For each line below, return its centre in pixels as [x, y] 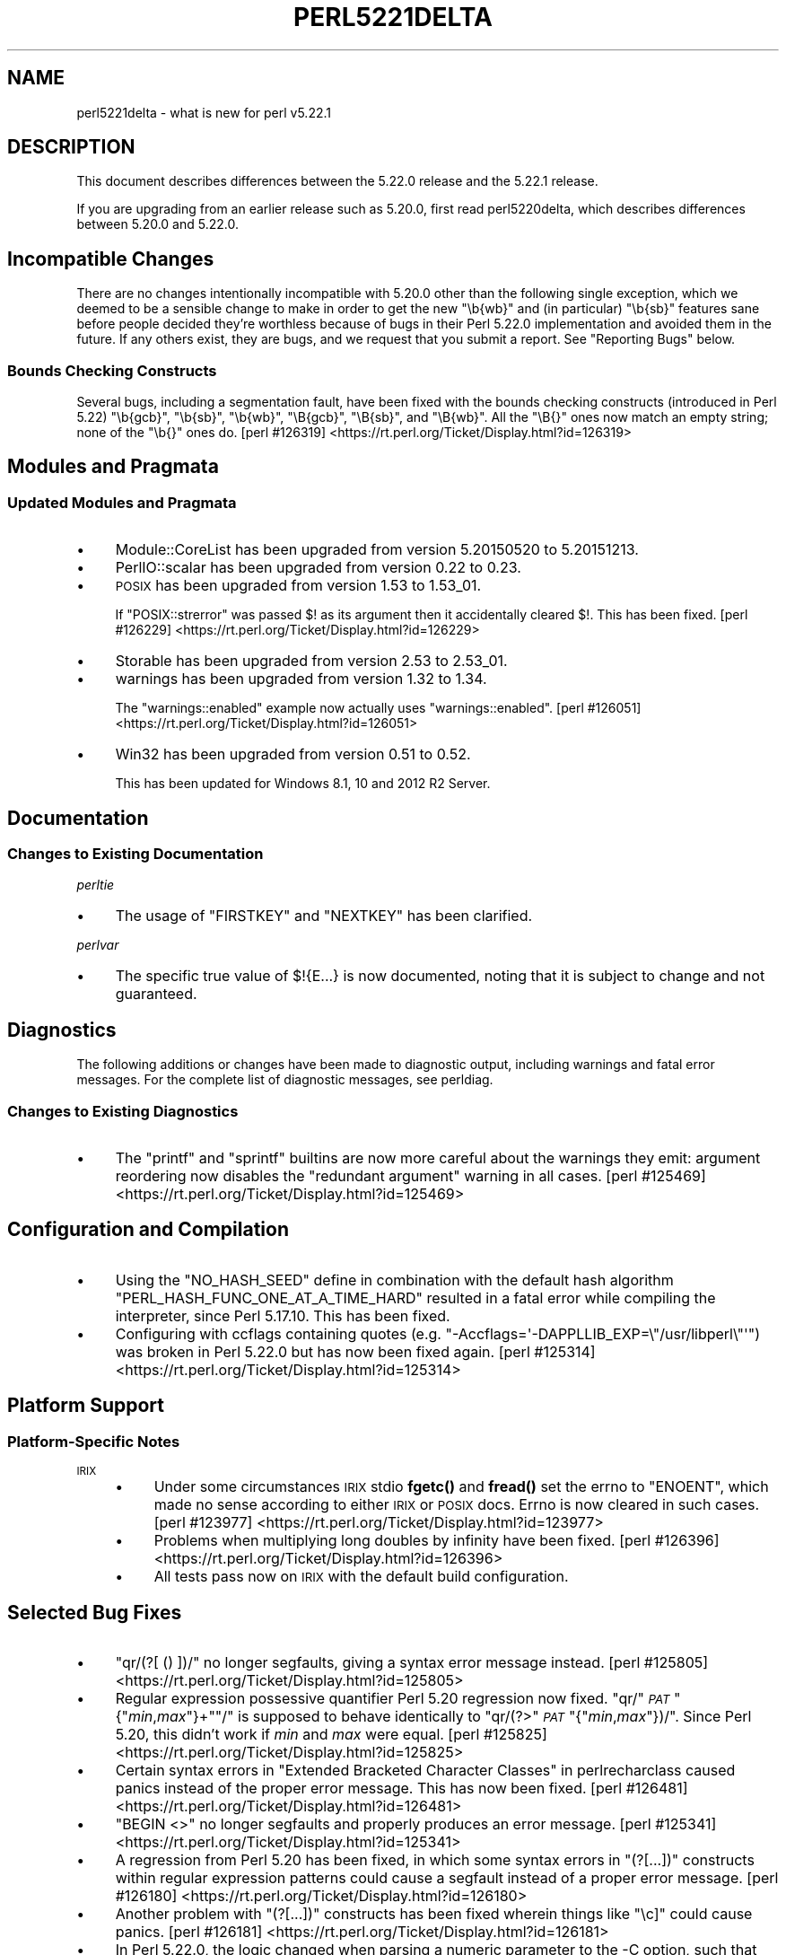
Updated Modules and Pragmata [122, 502]
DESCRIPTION [71, 147]
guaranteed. [156, 994]
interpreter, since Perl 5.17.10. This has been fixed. [283, 1315]
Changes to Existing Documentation [135, 854]
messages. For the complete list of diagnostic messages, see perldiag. [285, 1080]
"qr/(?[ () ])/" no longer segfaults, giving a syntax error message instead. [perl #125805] [412, 1662]
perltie [96, 885]
